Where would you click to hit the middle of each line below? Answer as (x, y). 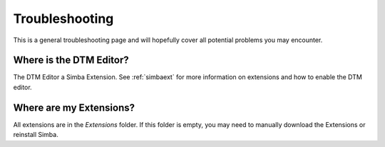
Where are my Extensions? (74, 107)
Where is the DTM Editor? (71, 60)
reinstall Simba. (36, 135)
